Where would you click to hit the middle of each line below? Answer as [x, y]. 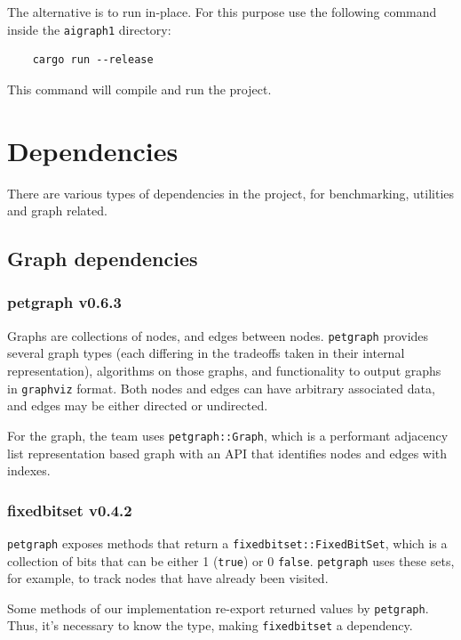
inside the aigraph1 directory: [89, 29]
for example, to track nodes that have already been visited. [168, 578]
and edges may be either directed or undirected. [138, 405]
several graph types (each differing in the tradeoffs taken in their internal [206, 353]
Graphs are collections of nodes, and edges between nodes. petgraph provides [218, 335]
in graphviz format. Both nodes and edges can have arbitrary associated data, [221, 388]
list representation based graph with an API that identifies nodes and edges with [227, 453]
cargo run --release [93, 60]
